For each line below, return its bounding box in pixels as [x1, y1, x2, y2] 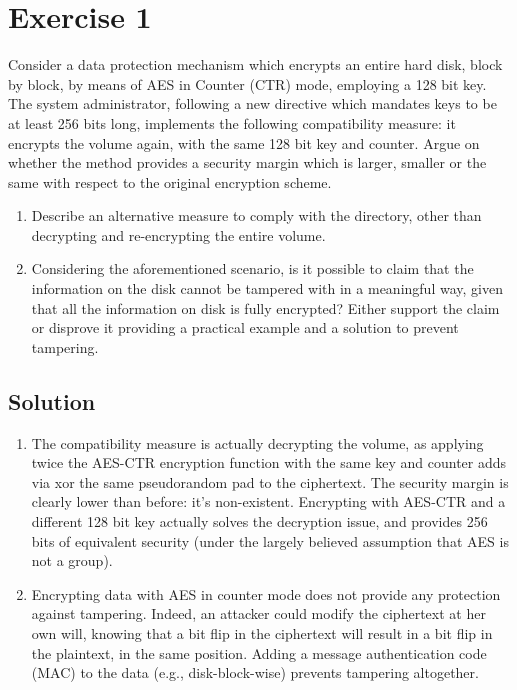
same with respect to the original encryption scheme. [8, 171, 332, 192]
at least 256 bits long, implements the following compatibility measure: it [8, 112, 456, 133]
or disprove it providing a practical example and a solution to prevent [31, 317, 459, 338]
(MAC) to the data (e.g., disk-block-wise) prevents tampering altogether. [31, 662, 479, 683]
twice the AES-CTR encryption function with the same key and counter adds [31, 452, 507, 473]
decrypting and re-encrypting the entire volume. [31, 224, 326, 245]
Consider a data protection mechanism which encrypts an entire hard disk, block [8, 54, 503, 75]
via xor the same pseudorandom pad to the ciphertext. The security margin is [31, 471, 509, 492]
